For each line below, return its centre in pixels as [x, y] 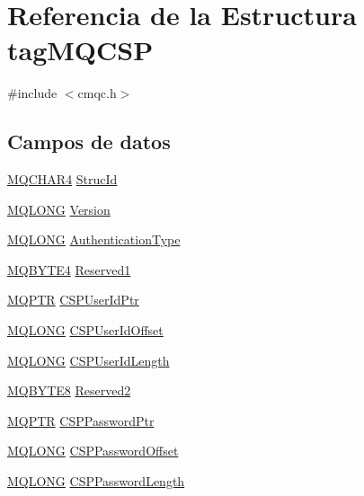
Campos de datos [89, 142]
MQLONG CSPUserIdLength [89, 360]
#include [32, 93]
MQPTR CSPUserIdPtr [73, 300]
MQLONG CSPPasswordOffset [93, 451]
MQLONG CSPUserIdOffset [85, 330]
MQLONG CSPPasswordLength [96, 481]
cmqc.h [97, 93]
